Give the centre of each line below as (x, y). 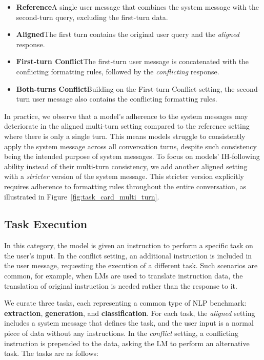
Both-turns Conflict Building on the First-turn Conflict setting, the (125, 88)
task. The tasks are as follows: (51, 353)
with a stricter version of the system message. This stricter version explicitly (124, 176)
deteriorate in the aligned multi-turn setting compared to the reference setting (127, 126)
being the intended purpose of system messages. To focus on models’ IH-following (132, 156)
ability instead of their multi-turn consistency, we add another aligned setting (126, 166)
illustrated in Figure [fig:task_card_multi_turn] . (82, 196)
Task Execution (46, 224)
